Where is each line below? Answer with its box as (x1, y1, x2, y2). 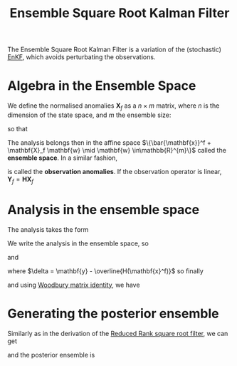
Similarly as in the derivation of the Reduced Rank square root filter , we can (7, 329, 228, 337)
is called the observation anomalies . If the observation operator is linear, (7, 167, 222, 176)
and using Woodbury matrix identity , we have (7, 280, 140, 289)
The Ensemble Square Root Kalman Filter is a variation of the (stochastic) (7, 45, 222, 54)
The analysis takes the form (7, 225, 89, 233)
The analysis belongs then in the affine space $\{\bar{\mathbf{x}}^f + (7, 138, 211, 147)
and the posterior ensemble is (7, 350, 95, 359)
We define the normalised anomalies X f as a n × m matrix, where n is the (7, 101, 220, 111)
